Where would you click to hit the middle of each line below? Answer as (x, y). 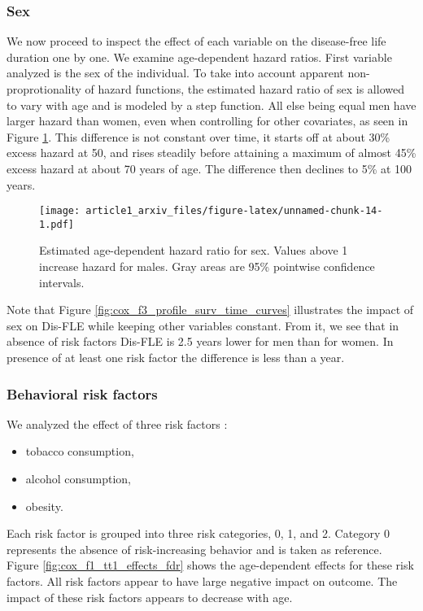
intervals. (62, 282)
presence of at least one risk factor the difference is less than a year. (176, 358)
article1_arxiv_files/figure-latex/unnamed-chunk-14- (234, 211)
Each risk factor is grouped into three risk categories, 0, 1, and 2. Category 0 (198, 533)
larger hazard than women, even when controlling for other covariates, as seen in (207, 121)
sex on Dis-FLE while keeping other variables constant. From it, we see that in (203, 325)
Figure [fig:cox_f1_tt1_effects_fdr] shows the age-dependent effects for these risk (210, 565)
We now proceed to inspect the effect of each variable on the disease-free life (196, 41)
